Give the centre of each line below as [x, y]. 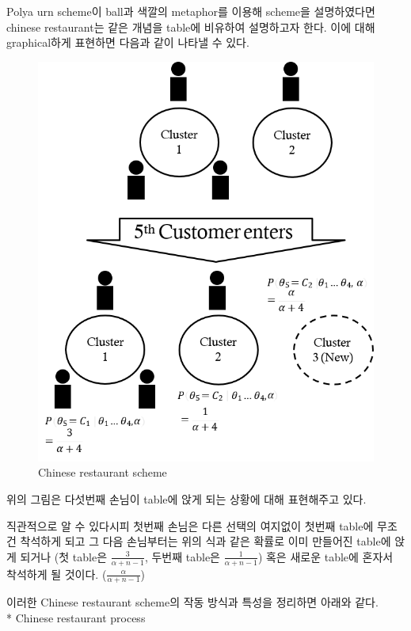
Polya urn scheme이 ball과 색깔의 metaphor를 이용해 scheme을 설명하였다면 [191, 11]
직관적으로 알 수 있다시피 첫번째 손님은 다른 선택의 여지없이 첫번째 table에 [190, 525]
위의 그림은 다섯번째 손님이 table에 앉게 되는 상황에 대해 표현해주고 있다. [186, 499]
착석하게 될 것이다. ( [57, 574]
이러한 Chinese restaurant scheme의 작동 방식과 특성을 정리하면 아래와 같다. [192, 602]
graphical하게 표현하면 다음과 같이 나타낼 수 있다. [128, 42]
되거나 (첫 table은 [64, 556]
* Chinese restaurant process [76, 618]
